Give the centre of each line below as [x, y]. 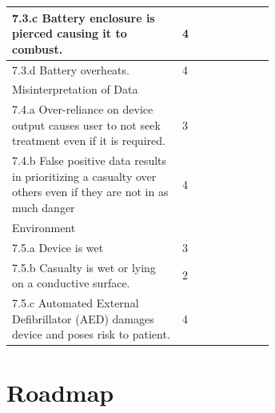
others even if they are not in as [90, 192]
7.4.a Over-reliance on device [83, 109]
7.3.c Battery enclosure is [84, 17]
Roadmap [60, 393]
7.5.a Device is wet [58, 247]
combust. [38, 48]
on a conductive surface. [71, 283]
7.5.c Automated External [76, 303]
